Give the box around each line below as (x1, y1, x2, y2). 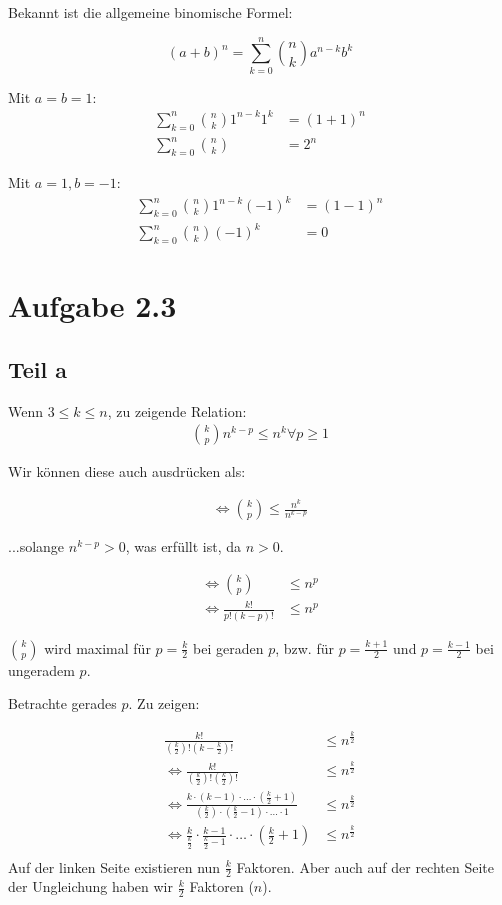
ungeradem (8, 659, 75, 680)
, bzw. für (275, 637, 334, 658)
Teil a (8, 353, 68, 384)
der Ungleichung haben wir (8, 876, 173, 897)
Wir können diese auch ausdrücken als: (8, 461, 246, 482)
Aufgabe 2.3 (8, 285, 177, 326)
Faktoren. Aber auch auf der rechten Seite (236, 856, 494, 877)
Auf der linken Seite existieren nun (8, 856, 221, 877)
